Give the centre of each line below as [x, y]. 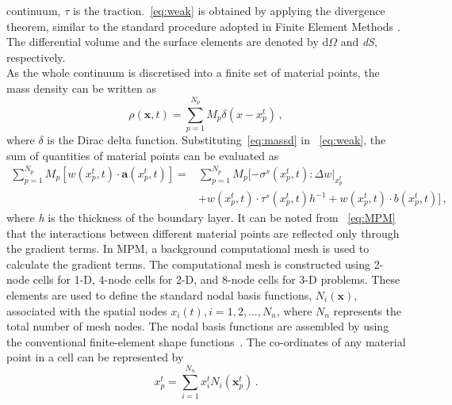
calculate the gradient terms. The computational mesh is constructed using [188, 264]
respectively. [36, 57]
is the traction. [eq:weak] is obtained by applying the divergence [229, 10]
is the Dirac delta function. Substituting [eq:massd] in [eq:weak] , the [216, 140]
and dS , [359, 42]
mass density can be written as [81, 88]
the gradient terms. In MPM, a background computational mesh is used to [188, 248]
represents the [367, 310]
